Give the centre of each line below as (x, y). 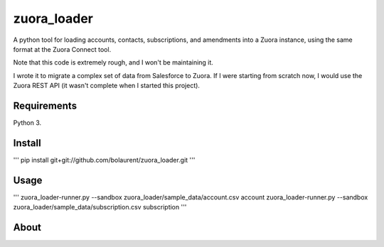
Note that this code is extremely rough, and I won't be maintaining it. (113, 62)
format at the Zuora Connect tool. (62, 49)
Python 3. (27, 123)
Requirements (45, 105)
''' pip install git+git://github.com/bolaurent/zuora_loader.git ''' (104, 160)
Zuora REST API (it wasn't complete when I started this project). (107, 86)
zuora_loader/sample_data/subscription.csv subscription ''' (100, 207)
